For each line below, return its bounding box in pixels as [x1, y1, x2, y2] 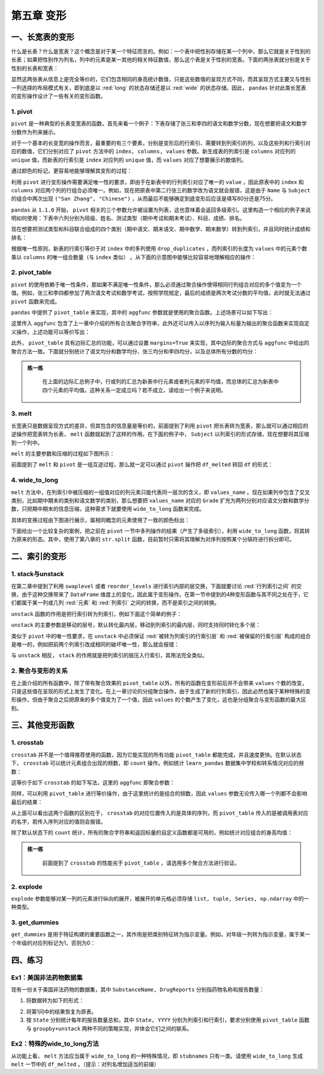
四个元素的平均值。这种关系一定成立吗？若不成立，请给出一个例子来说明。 [42, 386, 226, 394]
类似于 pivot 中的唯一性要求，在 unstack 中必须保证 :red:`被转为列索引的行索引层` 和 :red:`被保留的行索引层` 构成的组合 [11, 632, 311, 639]
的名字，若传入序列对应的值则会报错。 [11, 818, 106, 825]
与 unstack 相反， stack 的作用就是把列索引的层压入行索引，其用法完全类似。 [11, 652, 208, 659]
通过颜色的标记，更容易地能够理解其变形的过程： [11, 167, 132, 174]
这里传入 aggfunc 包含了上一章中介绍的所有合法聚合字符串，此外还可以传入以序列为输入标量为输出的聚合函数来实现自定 [11, 320, 310, 327]
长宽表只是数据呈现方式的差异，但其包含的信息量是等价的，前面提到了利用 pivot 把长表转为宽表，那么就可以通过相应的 [11, 422, 309, 429]
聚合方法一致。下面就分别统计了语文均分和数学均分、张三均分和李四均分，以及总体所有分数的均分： [11, 347, 258, 355]
